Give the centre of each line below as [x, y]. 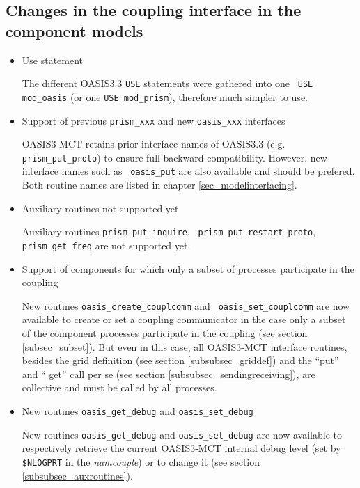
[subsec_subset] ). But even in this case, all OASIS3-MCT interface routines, [185, 346]
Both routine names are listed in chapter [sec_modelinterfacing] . [159, 185]
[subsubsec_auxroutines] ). [77, 475]
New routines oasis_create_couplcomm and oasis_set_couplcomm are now [186, 305]
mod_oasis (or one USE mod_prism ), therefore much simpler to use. [165, 96]
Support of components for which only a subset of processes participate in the [188, 268]
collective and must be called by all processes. [119, 387]
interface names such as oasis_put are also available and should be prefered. [188, 171]
